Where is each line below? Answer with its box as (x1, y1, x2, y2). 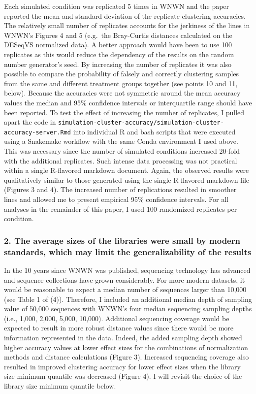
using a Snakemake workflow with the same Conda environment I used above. (4, 136, 238, 146)
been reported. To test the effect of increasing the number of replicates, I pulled (4, 107, 245, 117)
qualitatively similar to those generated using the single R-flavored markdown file (4, 174, 250, 185)
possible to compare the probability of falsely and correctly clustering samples (4, 68, 239, 79)
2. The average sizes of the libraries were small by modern (4, 234, 240, 246)
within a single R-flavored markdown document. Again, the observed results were (4, 165, 249, 175)
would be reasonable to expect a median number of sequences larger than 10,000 (4, 284, 247, 295)
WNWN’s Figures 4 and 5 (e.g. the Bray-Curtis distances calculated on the (4, 30, 232, 40)
